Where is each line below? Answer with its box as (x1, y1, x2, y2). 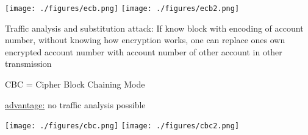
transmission (5, 57, 52, 70)
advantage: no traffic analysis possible (5, 98, 146, 111)
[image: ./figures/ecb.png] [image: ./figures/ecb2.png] (5, 4, 240, 13)
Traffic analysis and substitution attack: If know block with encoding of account (5, 21, 304, 34)
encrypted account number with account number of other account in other (5, 45, 282, 58)
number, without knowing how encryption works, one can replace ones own (5, 33, 285, 46)
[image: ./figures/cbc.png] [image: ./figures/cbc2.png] (5, 122, 240, 131)
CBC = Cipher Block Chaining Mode (5, 78, 145, 91)
